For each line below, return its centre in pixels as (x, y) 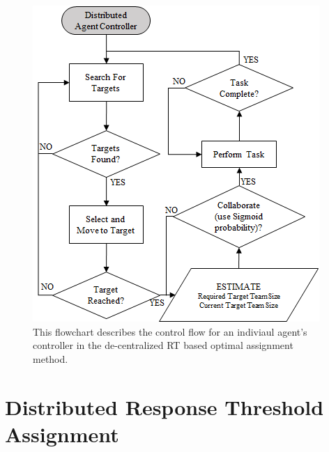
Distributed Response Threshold (164, 406)
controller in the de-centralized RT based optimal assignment (163, 345)
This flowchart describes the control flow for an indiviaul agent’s (170, 331)
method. (51, 358)
